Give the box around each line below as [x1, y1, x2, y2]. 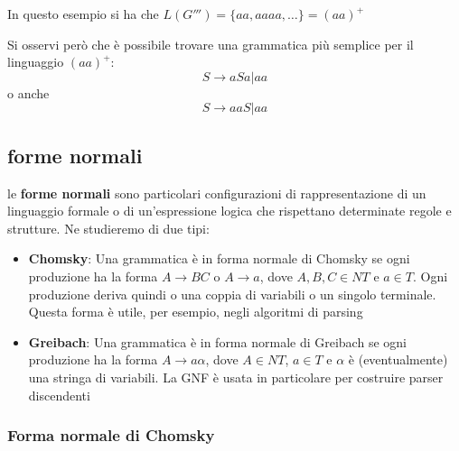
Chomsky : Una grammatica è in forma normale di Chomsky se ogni [28, 249, 410, 268]
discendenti [28, 385, 90, 404]
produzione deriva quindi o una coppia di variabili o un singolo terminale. [28, 284, 436, 303]
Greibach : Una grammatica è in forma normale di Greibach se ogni [28, 332, 407, 351]
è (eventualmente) [348, 350, 448, 369]
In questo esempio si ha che [7, 5, 159, 23]
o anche [7, 83, 50, 102]
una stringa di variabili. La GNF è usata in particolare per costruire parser [28, 367, 444, 386]
